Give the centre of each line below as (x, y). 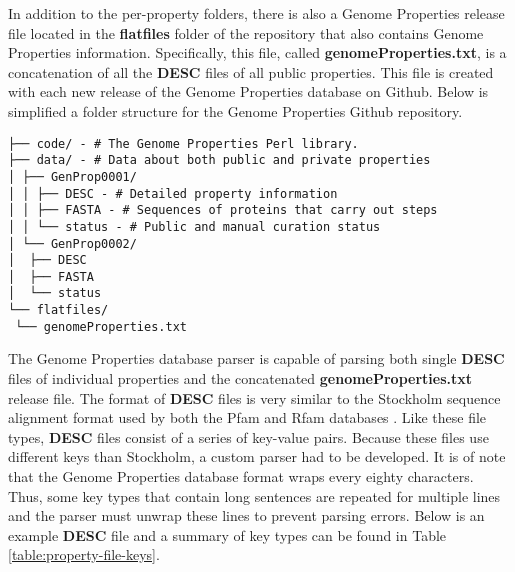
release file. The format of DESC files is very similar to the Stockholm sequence (254, 397)
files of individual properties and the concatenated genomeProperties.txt (240, 378)
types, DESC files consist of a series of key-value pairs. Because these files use (248, 436)
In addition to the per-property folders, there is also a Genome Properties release (256, 13)
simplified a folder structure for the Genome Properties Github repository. (235, 110)
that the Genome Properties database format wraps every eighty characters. (241, 476)
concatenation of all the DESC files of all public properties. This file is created (251, 71)
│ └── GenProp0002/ (72, 243)
